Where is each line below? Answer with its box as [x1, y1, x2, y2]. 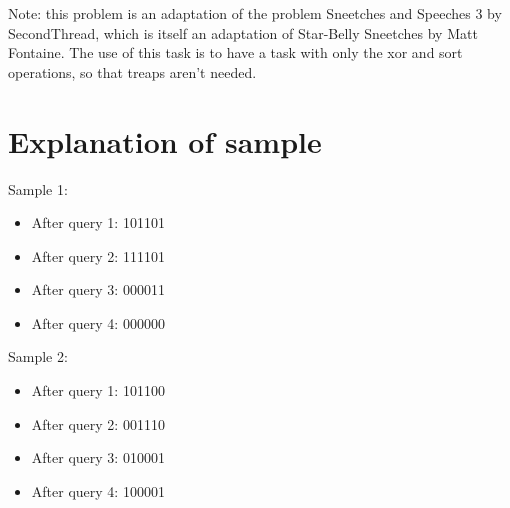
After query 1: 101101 [31, 212, 165, 233]
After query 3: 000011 [31, 279, 165, 300]
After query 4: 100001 [31, 480, 165, 501]
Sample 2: [8, 346, 68, 367]
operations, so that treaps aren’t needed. [8, 61, 257, 82]
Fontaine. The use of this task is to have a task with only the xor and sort [8, 42, 463, 63]
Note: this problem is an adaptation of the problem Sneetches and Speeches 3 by [8, 3, 502, 23]
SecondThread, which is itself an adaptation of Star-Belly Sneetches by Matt [8, 22, 478, 43]
